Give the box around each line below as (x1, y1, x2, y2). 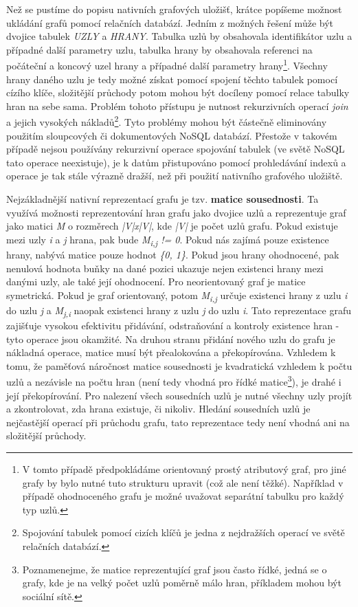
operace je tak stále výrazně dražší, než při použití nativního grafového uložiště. (6, 168, 343, 183)
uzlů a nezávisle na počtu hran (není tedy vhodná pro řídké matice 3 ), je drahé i (6, 373, 342, 388)
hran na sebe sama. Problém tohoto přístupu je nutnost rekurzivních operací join (6, 98, 348, 113)
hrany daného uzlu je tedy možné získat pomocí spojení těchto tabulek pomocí (6, 71, 338, 86)
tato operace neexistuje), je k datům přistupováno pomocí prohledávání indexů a (6, 155, 346, 169)
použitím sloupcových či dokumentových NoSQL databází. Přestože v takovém (6, 128, 337, 142)
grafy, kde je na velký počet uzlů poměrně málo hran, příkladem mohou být (22, 575, 342, 590)
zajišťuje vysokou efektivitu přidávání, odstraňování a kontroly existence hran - (6, 318, 339, 332)
